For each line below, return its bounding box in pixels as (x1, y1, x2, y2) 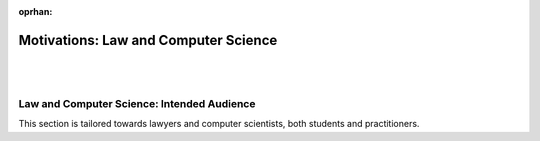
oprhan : (18, 6, 53, 17)
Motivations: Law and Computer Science (18, 31, 278, 49)
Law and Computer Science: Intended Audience (18, 97, 256, 111)
